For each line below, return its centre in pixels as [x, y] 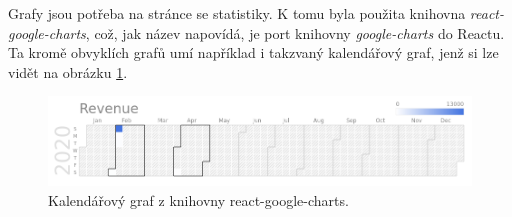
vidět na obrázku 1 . [68, 71]
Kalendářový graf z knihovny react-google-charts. [198, 199]
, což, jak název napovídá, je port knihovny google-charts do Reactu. [295, 32]
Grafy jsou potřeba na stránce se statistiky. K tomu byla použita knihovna [237, 13]
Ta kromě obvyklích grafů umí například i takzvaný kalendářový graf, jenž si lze [253, 52]
